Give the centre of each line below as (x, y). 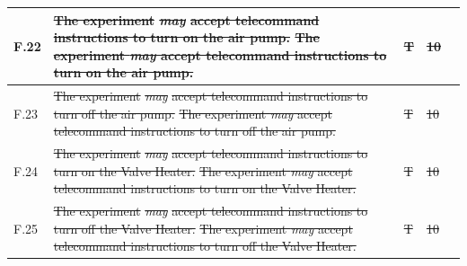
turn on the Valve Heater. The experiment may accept (203, 170)
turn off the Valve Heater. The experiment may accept (203, 228)
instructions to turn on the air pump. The (186, 37)
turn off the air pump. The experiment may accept (193, 113)
